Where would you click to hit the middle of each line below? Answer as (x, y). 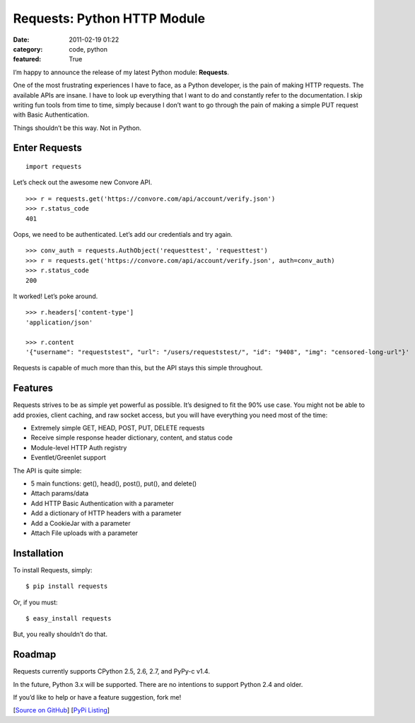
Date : (21, 40)
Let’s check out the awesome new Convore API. (82, 182)
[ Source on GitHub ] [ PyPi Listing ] (61, 710)
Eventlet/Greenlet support (68, 458)
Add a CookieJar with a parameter (81, 523)
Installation (38, 553)
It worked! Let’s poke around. (55, 296)
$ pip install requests (67, 586)
